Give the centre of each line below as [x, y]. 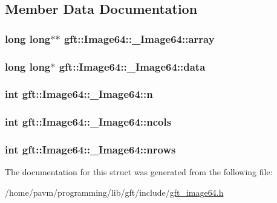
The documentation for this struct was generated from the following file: [139, 172]
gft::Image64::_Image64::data [132, 66]
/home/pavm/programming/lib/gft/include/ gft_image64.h [114, 192]
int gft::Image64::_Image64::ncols [88, 122]
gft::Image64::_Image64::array [139, 38]
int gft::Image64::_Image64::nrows [90, 150]
